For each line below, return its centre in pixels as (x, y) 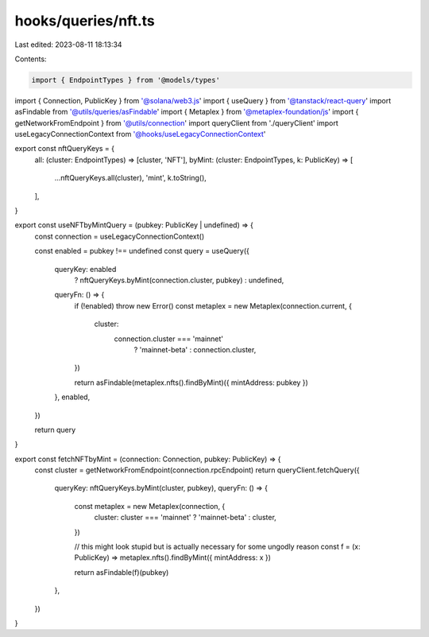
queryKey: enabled (85, 269)
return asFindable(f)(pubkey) (122, 572)
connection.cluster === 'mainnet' (169, 339)
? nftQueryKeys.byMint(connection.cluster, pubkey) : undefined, (179, 280)
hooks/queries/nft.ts (85, 21)
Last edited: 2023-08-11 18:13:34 (68, 45)
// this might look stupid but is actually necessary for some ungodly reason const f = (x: (217, 547)
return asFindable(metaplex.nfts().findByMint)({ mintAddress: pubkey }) (191, 383)
